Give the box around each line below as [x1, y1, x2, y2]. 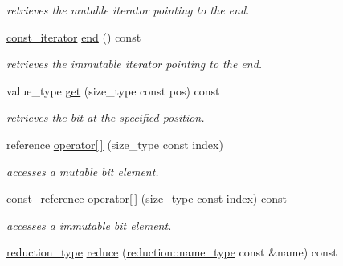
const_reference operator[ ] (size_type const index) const [6, 190, 287, 207]
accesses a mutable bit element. [6, 163, 159, 179]
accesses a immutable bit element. [6, 216, 172, 233]
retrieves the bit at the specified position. [6, 109, 205, 126]
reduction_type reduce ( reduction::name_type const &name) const [6, 244, 337, 260]
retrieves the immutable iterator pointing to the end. [6, 55, 263, 72]
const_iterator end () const [6, 28, 141, 45]
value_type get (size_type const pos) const [6, 82, 220, 99]
